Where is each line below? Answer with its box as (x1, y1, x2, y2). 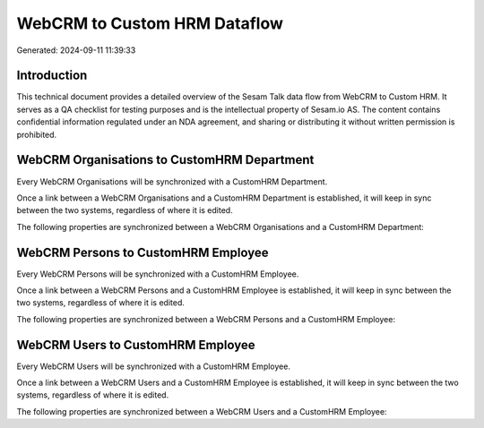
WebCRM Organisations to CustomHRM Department (16, 152, 315, 167)
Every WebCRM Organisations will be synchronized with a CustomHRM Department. (16, 175, 328, 187)
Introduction (16, 68, 88, 83)
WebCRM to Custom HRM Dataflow (16, 13, 284, 33)
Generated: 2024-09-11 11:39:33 (16, 45, 136, 56)
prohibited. (16, 129, 57, 140)
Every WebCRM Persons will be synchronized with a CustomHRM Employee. (16, 269, 299, 279)
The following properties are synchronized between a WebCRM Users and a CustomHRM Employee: (16, 406, 387, 416)
